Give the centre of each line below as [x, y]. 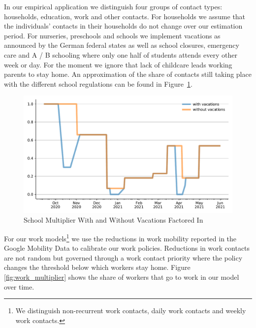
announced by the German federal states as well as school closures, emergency [122, 45]
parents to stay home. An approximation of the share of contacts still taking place [128, 74]
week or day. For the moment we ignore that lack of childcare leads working [118, 64]
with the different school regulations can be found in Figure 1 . [98, 83]
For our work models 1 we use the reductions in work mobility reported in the [120, 238]
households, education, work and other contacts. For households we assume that [125, 16]
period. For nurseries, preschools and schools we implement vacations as [112, 35]
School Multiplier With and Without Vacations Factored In [113, 220]
